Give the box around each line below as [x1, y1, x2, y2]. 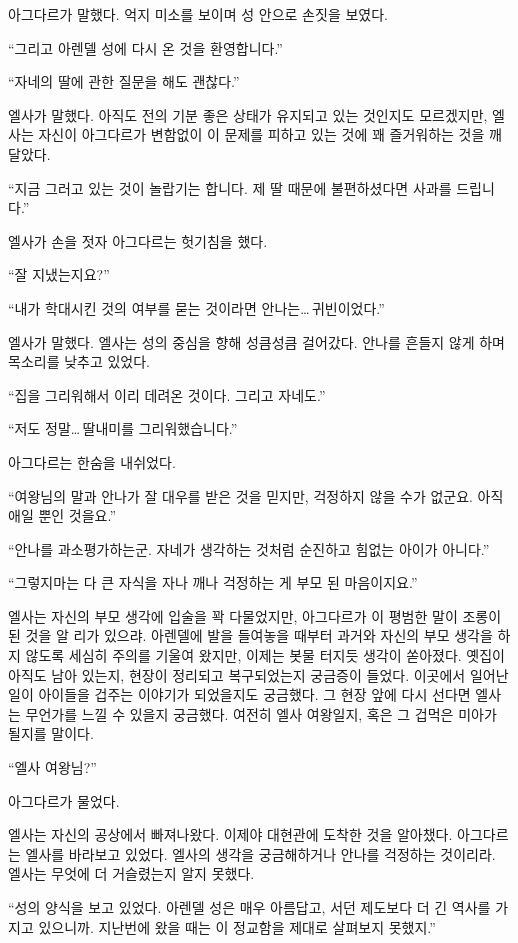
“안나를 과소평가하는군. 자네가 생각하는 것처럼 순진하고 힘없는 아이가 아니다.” [8, 538, 490, 559]
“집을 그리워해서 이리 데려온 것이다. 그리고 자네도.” [8, 384, 326, 405]
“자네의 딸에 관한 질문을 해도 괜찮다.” [8, 71, 240, 92]
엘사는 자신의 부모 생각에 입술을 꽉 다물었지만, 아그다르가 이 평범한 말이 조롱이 [8, 605, 502, 626]
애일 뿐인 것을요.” [8, 505, 117, 526]
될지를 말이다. [8, 723, 94, 744]
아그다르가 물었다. [8, 790, 120, 811]
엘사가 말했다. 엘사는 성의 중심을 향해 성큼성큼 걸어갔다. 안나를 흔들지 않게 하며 [8, 331, 505, 352]
